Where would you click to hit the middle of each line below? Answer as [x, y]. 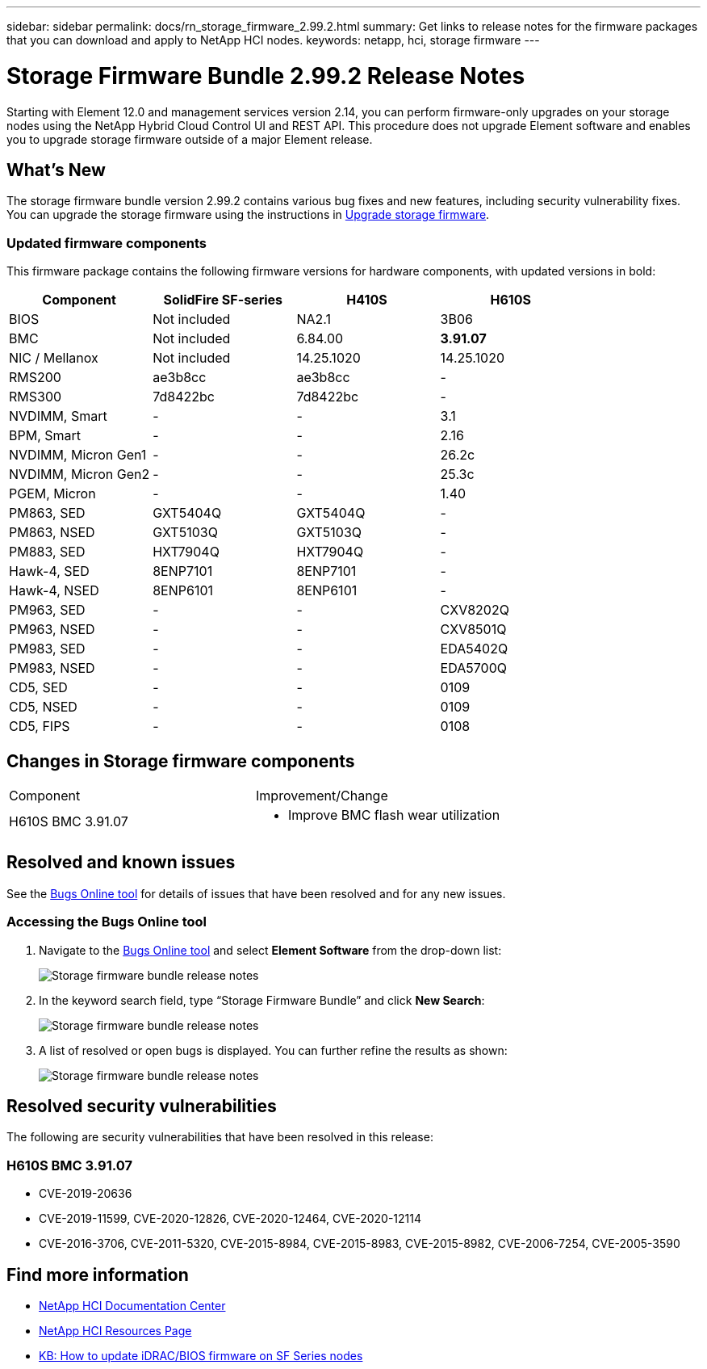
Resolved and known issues [121, 863]
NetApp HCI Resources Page [115, 1330]
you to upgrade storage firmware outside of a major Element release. [190, 139]
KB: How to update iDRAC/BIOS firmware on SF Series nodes [201, 1355]
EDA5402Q [474, 649]
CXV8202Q [475, 610]
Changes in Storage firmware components [181, 761]
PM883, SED [47, 552]
